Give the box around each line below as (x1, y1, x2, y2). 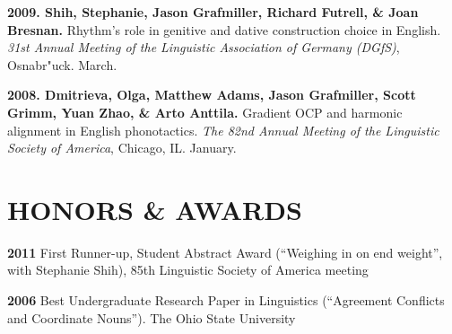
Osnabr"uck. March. (7, 55, 117, 74)
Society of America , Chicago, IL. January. (7, 138, 237, 157)
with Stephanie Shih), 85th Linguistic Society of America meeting (7, 260, 369, 279)
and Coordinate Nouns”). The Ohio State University (7, 308, 296, 327)
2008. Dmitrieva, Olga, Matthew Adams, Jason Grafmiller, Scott (7, 85, 416, 104)
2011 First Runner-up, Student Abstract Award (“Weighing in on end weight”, (7, 242, 443, 261)
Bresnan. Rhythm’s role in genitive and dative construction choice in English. (7, 20, 441, 39)
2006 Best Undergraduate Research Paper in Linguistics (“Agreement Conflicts (7, 291, 445, 310)
